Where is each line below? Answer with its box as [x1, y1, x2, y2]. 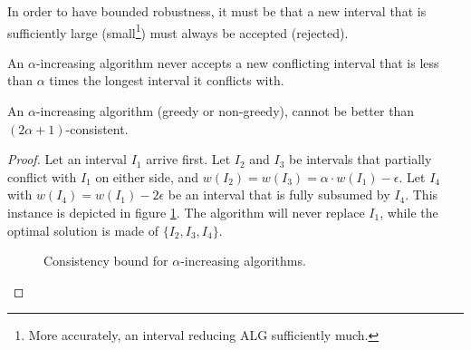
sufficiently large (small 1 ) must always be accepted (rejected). [7, 20, 349, 42]
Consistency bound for [43, 251, 168, 270]
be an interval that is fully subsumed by [168, 185, 390, 204]
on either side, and [95, 167, 199, 186]
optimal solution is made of [7, 220, 159, 239]
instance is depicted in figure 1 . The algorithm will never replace [7, 203, 365, 221]
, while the [380, 203, 438, 221]
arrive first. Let [146, 150, 231, 169]
